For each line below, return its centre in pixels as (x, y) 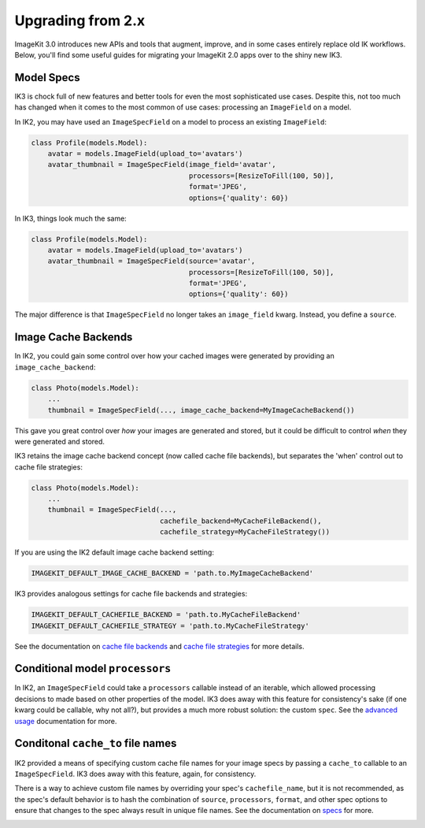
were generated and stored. (60, 441)
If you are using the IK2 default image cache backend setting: (114, 552)
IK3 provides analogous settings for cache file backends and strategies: (131, 594)
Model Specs (47, 78)
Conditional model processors (93, 668)
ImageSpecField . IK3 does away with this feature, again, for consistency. (135, 774)
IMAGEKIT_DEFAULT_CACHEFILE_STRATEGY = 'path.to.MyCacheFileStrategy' (170, 626)
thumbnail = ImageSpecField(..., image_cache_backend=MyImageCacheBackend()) (201, 410)
